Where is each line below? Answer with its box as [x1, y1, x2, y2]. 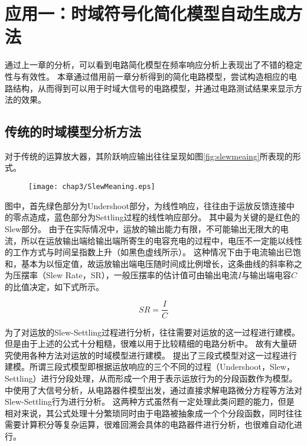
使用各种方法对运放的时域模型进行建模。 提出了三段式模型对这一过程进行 [12, 349, 297, 361]
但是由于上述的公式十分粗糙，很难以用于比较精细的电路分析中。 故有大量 [5, 337, 289, 350]
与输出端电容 [241, 269, 291, 281]
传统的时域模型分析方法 [5, 122, 141, 141]
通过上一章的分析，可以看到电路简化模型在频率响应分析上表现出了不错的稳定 [5, 58, 302, 71]
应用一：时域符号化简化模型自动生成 [5, 1, 286, 25]
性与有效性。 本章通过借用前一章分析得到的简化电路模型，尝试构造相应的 [5, 70, 289, 82]
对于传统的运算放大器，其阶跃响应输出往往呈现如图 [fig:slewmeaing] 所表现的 [5, 149, 293, 162]
